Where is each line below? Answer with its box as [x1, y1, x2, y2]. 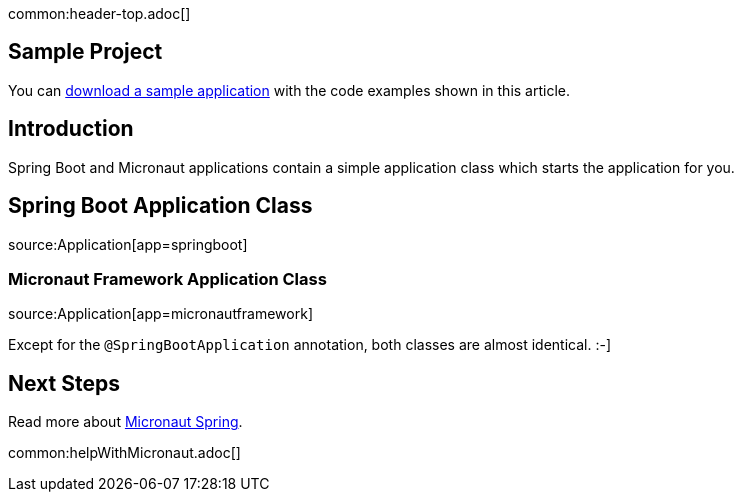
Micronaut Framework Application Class [8, 268, 327, 289]
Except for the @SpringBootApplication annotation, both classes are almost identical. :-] [8, 336, 612, 354]
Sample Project [8, 39, 163, 65]
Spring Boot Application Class [8, 193, 313, 219]
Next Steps [8, 370, 120, 396]
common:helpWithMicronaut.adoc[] [8, 444, 241, 462]
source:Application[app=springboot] [8, 235, 248, 253]
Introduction [8, 116, 134, 142]
